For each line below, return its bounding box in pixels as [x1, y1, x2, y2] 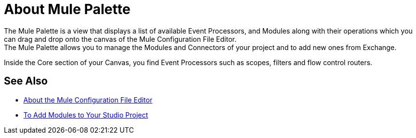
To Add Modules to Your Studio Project [23, 110, 148, 119]
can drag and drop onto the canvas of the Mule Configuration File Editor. [4, 34, 237, 43]
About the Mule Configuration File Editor [23, 95, 153, 104]
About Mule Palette [4, 1, 131, 17]
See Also [4, 75, 48, 87]
